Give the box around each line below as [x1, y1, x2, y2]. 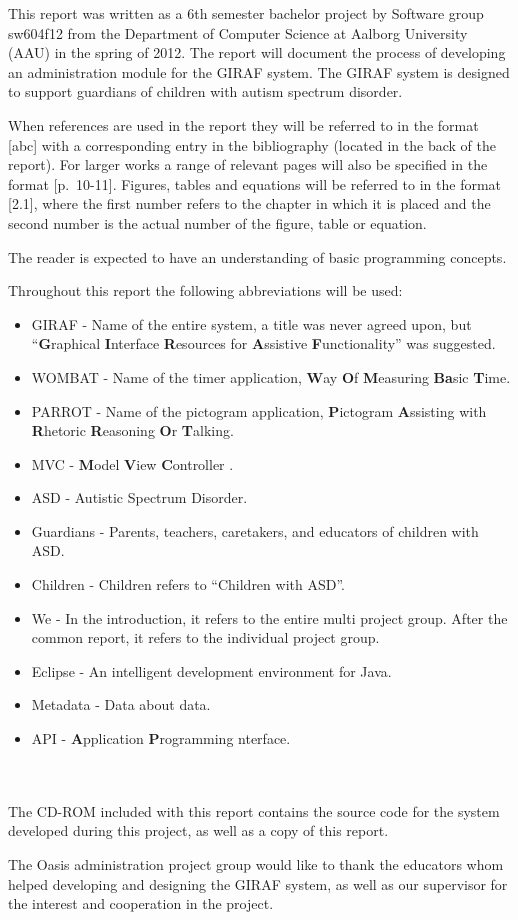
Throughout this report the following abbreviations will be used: [8, 280, 403, 301]
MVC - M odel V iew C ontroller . [31, 453, 234, 474]
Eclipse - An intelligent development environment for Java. [31, 660, 392, 681]
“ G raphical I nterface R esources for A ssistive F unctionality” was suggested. [31, 333, 496, 354]
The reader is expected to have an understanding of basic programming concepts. [8, 246, 507, 267]
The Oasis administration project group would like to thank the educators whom [8, 854, 504, 874]
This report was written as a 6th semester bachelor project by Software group [8, 3, 484, 23]
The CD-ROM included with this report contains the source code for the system [8, 800, 500, 821]
